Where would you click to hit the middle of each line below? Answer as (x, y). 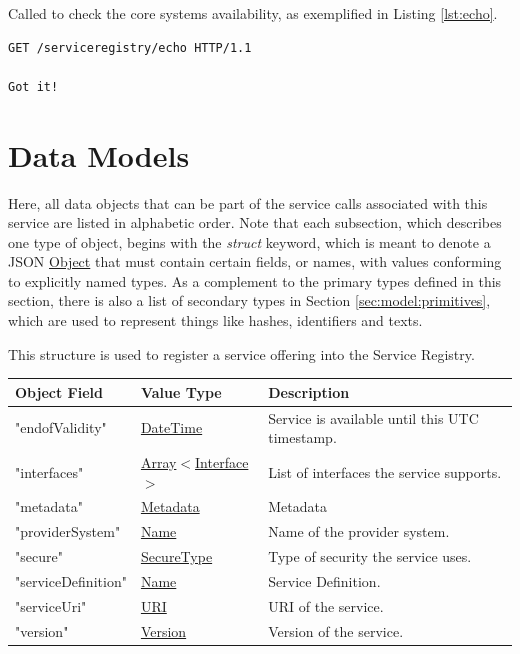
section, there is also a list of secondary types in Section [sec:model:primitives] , (249, 300)
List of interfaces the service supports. (385, 471)
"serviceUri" (51, 605)
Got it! (33, 86)
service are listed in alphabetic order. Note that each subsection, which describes (255, 222)
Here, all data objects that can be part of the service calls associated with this (248, 202)
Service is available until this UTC (373, 417)
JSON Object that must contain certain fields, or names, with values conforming (255, 261)
